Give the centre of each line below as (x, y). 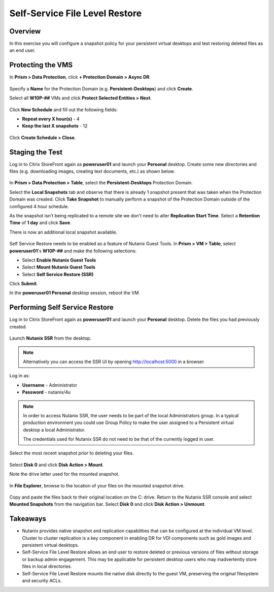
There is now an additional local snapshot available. (63, 232)
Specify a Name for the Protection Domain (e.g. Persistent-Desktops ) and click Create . (101, 88)
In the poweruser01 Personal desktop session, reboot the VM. (75, 293)
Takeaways (28, 519)
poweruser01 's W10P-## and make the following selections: (73, 251)
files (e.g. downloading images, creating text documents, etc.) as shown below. (92, 171)
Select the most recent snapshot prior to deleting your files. (72, 453)
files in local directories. (47, 567)
